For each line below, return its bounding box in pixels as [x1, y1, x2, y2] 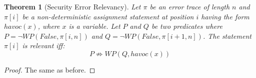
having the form [201, 11, 249, 21]
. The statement [202, 30, 251, 41]
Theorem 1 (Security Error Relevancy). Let [4, 1, 141, 11]
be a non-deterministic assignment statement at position [22, 11, 194, 21]
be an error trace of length [149, 1, 230, 11]
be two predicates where [151, 21, 222, 31]
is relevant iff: [22, 40, 65, 51]
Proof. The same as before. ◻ [4, 64, 95, 75]
